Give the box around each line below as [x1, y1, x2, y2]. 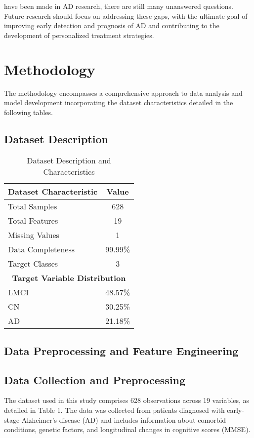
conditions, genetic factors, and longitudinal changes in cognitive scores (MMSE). [4, 424, 251, 435]
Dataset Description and [27, 155, 111, 166]
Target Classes [8, 258, 58, 270]
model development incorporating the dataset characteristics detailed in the [4, 97, 233, 108]
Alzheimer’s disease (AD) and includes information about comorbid [21, 414, 226, 425]
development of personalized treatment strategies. [4, 30, 154, 40]
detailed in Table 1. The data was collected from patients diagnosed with [4, 405, 225, 415]
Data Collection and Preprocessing [4, 372, 186, 387]
